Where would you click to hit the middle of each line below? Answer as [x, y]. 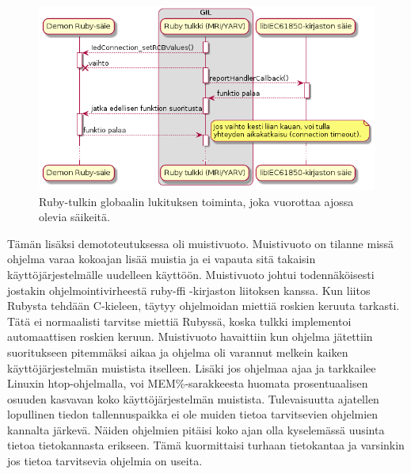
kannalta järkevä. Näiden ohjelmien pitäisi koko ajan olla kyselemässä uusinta [196, 429]
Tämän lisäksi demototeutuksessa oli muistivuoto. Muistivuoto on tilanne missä [201, 243]
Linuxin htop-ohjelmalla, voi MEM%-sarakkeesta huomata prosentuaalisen [188, 383]
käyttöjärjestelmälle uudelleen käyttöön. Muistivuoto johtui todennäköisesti [191, 274]
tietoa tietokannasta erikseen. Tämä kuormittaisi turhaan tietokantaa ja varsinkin [206, 445]
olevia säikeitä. [74, 217]
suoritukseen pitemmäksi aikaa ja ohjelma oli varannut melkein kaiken [178, 352]
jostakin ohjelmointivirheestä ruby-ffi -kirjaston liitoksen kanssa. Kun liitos [189, 290]
